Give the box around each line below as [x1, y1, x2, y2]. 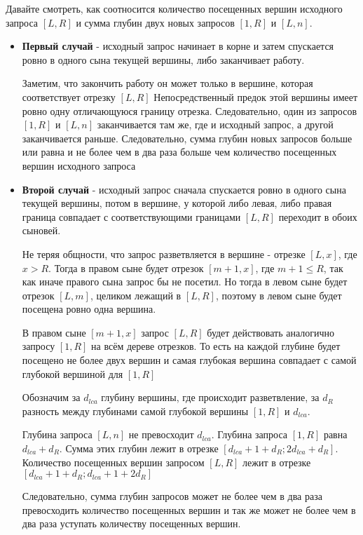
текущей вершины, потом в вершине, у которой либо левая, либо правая [22, 196, 332, 210]
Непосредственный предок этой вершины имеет [153, 89, 358, 104]
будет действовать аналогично [207, 325, 335, 339]
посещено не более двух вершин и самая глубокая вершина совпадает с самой [22, 353, 357, 367]
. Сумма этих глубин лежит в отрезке [59, 441, 219, 456]
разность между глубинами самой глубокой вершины [22, 403, 249, 418]
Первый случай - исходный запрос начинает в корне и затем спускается [22, 39, 334, 53]
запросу [22, 339, 55, 353]
